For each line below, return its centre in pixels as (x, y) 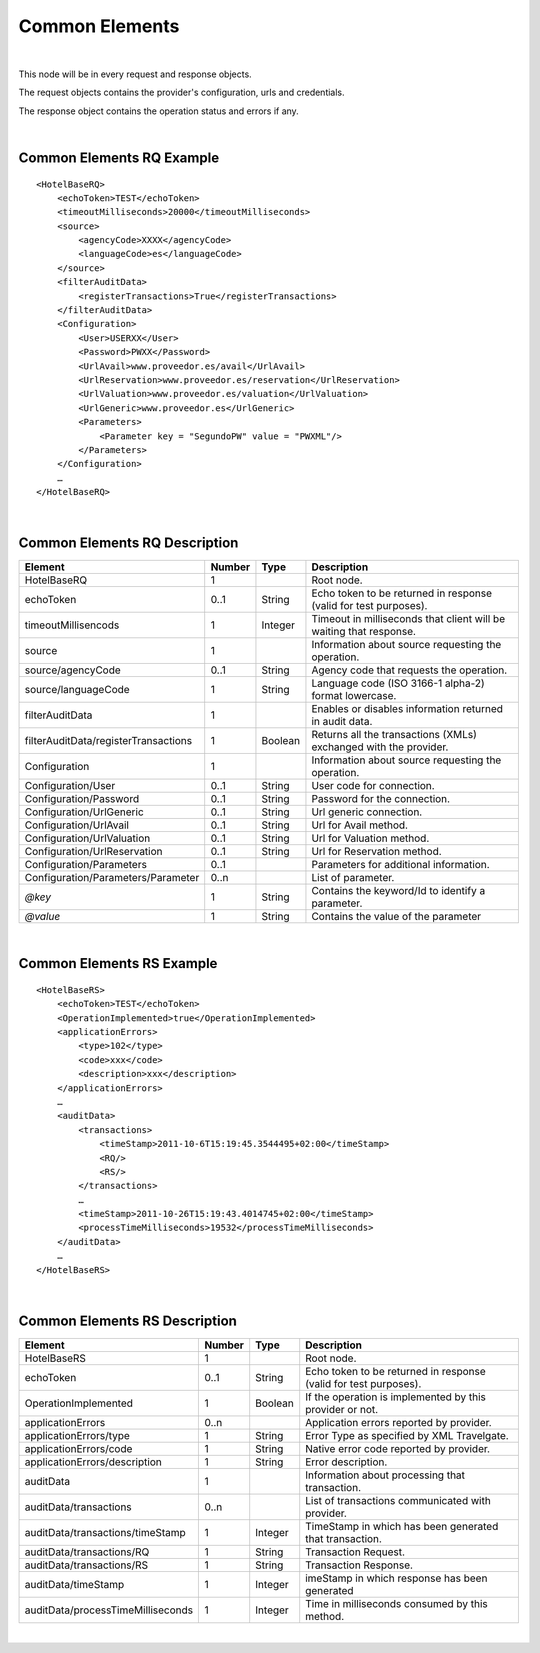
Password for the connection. (380, 799)
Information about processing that (385, 1475)
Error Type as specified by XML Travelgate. (407, 1435)
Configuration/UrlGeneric (84, 812)
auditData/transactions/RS (86, 1565)
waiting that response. (364, 632)
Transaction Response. (359, 1565)
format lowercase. (354, 696)
